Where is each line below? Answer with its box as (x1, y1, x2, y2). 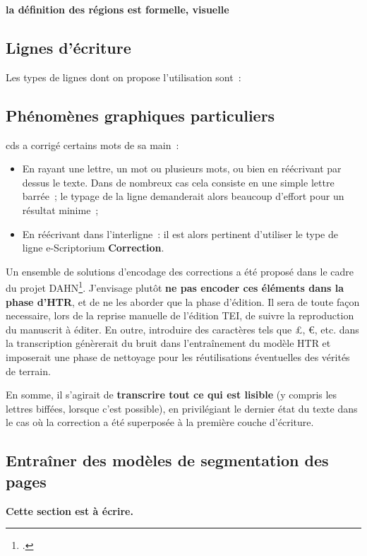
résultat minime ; (22, 202, 99, 217)
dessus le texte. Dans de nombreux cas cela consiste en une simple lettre (22, 175, 335, 189)
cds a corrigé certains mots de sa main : (6, 137, 179, 152)
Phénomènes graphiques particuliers (6, 104, 275, 126)
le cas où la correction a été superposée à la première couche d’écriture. (6, 415, 314, 430)
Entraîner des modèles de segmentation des (6, 449, 329, 471)
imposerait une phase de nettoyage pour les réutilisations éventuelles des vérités (6, 349, 350, 364)
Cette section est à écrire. (6, 503, 133, 518)
